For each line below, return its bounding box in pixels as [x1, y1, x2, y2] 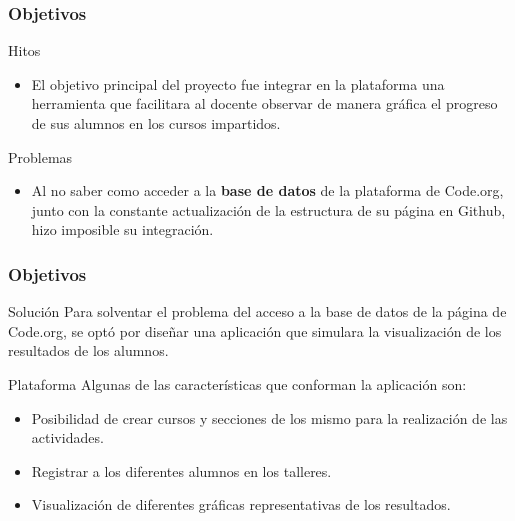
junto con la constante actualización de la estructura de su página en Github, [31, 199, 506, 220]
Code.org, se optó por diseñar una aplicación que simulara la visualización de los [8, 320, 502, 341]
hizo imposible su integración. [31, 219, 214, 240]
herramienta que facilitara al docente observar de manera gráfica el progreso [31, 93, 498, 114]
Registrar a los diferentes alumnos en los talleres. [31, 460, 332, 481]
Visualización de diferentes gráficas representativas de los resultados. [31, 494, 451, 515]
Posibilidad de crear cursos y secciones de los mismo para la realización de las [31, 407, 508, 428]
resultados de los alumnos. [8, 340, 169, 361]
